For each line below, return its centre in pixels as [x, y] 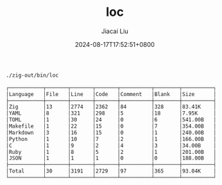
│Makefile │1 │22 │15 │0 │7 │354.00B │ [111, 126]
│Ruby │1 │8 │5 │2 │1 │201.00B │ [111, 152]
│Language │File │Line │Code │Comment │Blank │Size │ [111, 94]
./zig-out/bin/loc [32, 75]
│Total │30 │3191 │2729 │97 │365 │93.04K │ [111, 171]
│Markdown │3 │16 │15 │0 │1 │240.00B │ [111, 133]
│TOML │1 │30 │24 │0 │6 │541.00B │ [111, 120]
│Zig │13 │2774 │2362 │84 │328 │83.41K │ [111, 107]
